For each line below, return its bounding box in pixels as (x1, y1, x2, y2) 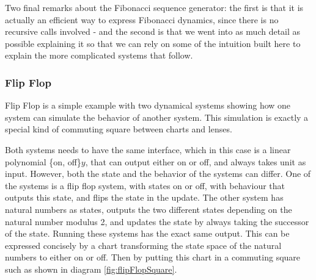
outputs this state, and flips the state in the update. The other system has (5, 191, 284, 204)
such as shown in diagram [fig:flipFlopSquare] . (5, 262, 177, 275)
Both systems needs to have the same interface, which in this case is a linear (5, 143, 291, 156)
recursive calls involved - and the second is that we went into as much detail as (5, 25, 301, 38)
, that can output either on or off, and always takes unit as (85, 155, 306, 168)
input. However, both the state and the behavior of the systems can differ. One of (5, 167, 311, 180)
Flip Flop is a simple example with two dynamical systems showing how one (5, 99, 291, 112)
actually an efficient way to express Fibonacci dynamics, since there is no (5, 13, 279, 26)
